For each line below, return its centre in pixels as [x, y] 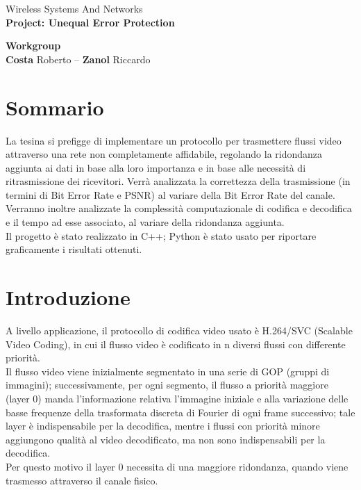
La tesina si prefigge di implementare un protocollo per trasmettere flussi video [174, 140]
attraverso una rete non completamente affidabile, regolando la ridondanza [164, 154]
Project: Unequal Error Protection [90, 22]
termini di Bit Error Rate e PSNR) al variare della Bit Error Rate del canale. [170, 194]
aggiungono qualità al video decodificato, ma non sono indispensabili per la [166, 439]
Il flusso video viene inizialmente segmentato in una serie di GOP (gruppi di [168, 371]
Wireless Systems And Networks [74, 8]
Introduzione [68, 297]
